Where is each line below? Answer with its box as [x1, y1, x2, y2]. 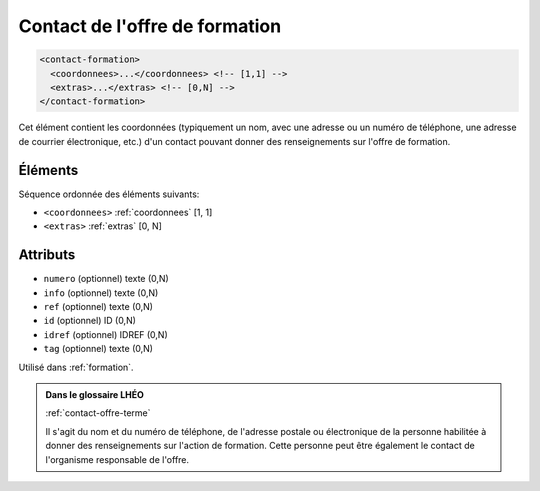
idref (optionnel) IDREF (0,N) [43, 328, 169, 340]
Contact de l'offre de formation [18, 15, 282, 37]
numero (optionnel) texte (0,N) [43, 273, 169, 285]
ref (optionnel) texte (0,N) [43, 301, 154, 313]
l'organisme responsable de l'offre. [45, 453, 190, 465]
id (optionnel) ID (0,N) [43, 315, 137, 327]
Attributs [18, 246, 76, 264]
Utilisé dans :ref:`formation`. [18, 361, 134, 373]
